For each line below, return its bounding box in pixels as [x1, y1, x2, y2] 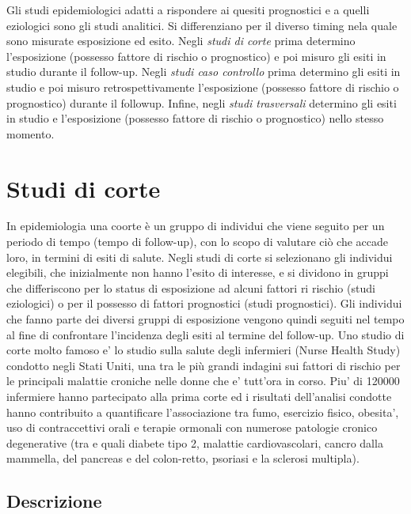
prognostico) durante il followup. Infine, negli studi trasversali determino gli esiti [6, 94, 397, 111]
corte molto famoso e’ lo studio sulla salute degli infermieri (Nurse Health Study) [6, 342, 401, 358]
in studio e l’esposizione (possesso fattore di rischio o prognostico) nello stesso [6, 110, 384, 127]
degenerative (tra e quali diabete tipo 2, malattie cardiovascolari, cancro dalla [6, 434, 383, 451]
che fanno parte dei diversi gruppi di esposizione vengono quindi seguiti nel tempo [6, 311, 405, 327]
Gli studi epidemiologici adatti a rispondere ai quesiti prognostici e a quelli [6, 2, 370, 17]
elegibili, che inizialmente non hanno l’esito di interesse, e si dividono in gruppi [6, 264, 389, 281]
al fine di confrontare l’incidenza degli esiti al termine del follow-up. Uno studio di [6, 326, 405, 342]
